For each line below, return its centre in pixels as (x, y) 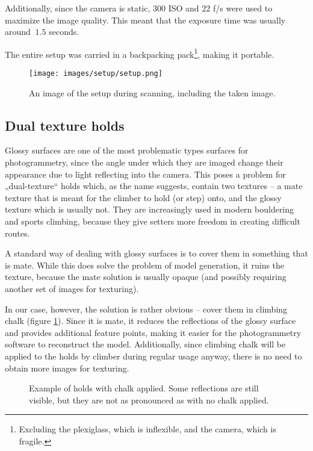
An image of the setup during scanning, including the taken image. (152, 92)
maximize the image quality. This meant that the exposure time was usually (145, 20)
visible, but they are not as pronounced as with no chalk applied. (149, 400)
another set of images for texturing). (72, 289)
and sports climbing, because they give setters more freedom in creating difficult (153, 221)
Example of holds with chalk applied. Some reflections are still (144, 388)
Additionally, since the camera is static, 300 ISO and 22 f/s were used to (139, 8)
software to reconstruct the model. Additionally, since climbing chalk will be (145, 344)
